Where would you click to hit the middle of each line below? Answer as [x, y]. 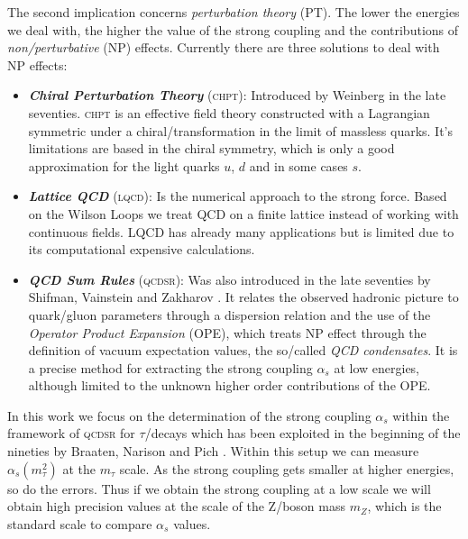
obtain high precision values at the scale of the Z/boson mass [176, 506]
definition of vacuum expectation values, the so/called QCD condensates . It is [243, 350]
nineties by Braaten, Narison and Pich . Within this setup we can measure [213, 451]
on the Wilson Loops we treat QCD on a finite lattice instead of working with [243, 213]
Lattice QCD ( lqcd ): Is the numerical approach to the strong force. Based [238, 196]
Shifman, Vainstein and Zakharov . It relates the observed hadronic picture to [243, 297]
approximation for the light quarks [124, 165]
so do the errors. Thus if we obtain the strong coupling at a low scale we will [219, 488]
